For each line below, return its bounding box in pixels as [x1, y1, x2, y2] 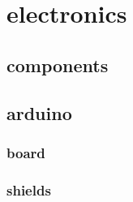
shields [6, 179, 51, 200]
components [6, 52, 109, 77]
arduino [6, 100, 72, 125]
